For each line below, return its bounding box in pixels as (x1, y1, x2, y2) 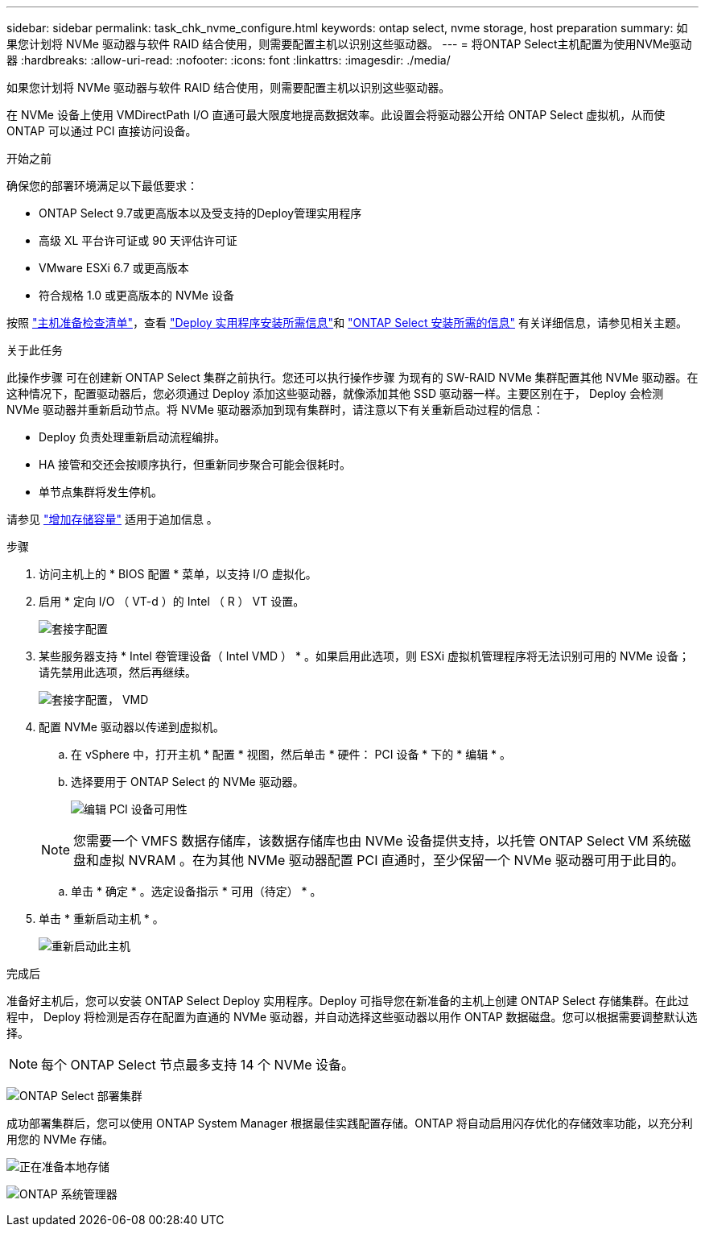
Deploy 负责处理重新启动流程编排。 (39, 430, 226, 444)
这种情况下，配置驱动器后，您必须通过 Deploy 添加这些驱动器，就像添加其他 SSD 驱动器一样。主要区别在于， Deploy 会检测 (6, 387, 664, 400)
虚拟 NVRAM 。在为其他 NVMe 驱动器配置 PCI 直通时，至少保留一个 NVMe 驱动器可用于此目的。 (99, 852, 684, 868)
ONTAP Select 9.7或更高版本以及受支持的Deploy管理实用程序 (39, 206, 362, 220)
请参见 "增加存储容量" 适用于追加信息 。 (6, 512, 218, 526)
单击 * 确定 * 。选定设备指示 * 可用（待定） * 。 (71, 884, 322, 898)
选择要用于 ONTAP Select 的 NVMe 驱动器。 (71, 775, 304, 788)
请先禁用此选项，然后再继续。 (39, 665, 196, 679)
